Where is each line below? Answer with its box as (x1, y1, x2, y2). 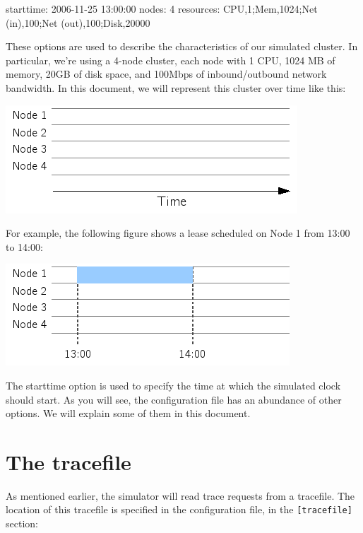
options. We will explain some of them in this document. (6, 406, 251, 421)
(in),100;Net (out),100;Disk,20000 (6, 15, 150, 30)
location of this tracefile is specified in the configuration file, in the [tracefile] (6, 502, 352, 517)
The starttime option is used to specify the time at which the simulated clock (6, 377, 341, 392)
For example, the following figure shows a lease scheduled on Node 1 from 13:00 (6, 225, 350, 240)
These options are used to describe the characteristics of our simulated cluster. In (6, 39, 358, 54)
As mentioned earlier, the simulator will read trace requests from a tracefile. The (6, 488, 355, 503)
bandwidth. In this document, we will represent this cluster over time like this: (6, 80, 346, 95)
